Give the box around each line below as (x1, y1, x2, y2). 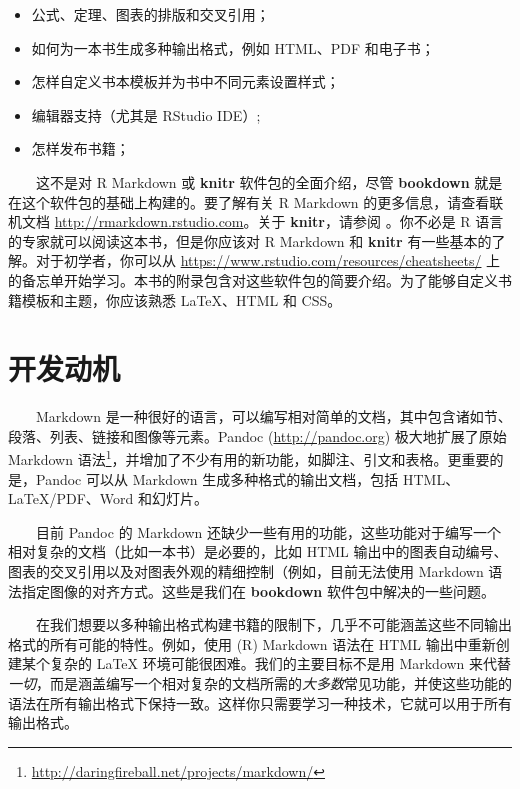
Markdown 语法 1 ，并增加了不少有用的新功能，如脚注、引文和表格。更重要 (8, 446, 490, 470)
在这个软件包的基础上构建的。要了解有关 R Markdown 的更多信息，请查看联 (8, 191, 504, 212)
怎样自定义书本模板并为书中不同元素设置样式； (31, 71, 340, 92)
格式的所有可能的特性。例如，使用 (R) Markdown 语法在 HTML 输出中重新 (8, 633, 496, 654)
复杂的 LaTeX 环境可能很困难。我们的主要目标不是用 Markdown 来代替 (49, 653, 512, 674)
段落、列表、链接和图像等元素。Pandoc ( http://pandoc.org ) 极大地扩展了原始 (8, 425, 507, 446)
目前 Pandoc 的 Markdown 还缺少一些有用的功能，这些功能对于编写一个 (36, 521, 501, 542)
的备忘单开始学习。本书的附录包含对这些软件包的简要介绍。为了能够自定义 (8, 269, 498, 290)
